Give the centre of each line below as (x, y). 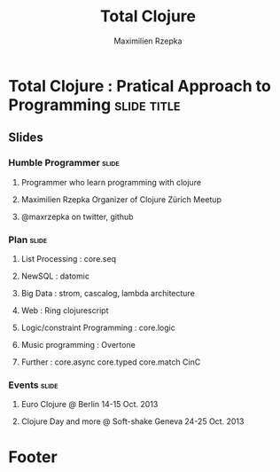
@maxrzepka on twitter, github (77, 216)
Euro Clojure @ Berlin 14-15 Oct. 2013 (89, 405)
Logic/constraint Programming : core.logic (98, 327)
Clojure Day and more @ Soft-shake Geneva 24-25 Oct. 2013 (132, 421)
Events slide (33, 385)
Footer (33, 457)
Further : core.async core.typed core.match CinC (111, 362)
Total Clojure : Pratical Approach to (140, 86)
